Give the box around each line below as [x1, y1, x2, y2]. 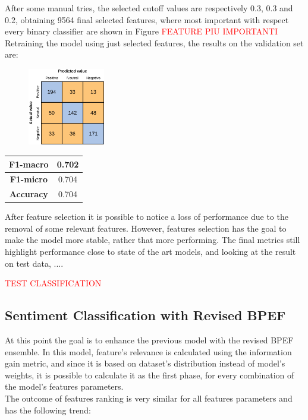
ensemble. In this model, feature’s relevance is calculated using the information [5, 345, 292, 358]
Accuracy [9, 188, 48, 200]
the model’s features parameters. [5, 380, 124, 393]
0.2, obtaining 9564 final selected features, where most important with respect [5, 13, 289, 26]
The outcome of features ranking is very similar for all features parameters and [5, 392, 293, 405]
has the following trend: [5, 403, 91, 416]
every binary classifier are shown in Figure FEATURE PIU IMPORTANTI [5, 25, 278, 37]
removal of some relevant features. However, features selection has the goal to [5, 222, 287, 234]
